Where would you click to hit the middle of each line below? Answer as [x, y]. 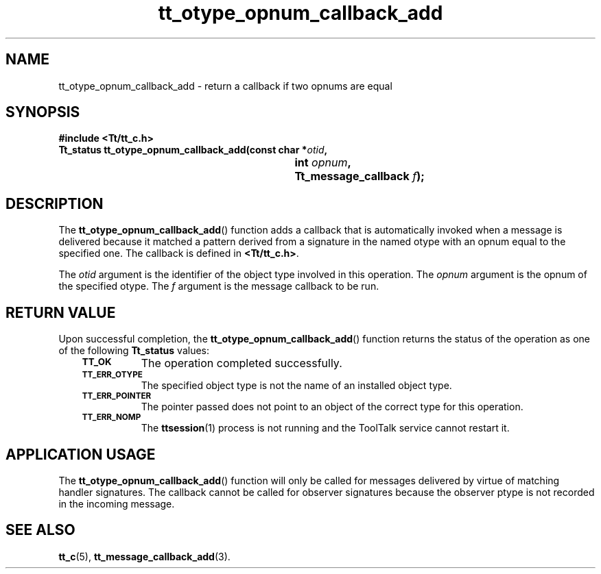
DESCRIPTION [55, 203]
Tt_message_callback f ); [360, 176]
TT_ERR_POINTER [117, 396]
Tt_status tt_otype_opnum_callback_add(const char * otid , [193, 150]
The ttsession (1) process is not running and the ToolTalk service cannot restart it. [325, 428]
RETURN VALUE [61, 312]
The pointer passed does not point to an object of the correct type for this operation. [332, 407]
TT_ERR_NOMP [111, 417]
